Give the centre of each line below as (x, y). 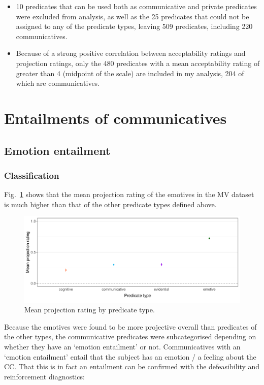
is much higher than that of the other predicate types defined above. (110, 204)
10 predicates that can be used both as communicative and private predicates (136, 6)
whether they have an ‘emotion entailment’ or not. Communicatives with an (122, 347)
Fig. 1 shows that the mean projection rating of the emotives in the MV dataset (129, 194)
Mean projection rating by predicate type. (90, 310)
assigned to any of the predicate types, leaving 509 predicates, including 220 (134, 26)
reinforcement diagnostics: (44, 376)
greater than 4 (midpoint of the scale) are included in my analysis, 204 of (130, 73)
